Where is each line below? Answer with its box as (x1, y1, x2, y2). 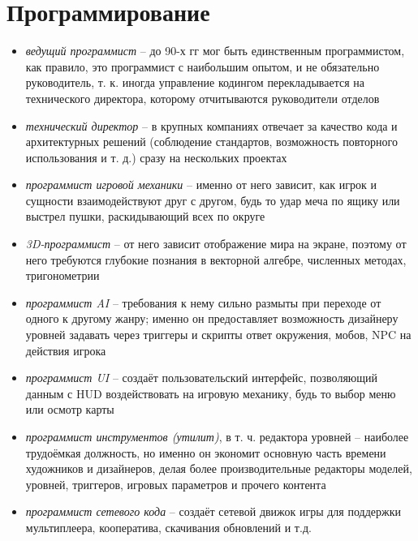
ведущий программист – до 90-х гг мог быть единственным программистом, (25, 42, 405, 59)
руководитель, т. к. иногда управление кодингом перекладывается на (25, 74, 364, 91)
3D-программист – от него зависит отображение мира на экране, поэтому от (25, 235, 407, 252)
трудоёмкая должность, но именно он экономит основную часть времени (25, 444, 386, 461)
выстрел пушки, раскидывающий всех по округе (25, 208, 265, 225)
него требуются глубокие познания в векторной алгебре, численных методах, (25, 251, 407, 268)
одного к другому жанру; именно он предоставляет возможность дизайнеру (25, 310, 399, 327)
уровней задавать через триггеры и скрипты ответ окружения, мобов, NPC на (25, 326, 412, 343)
